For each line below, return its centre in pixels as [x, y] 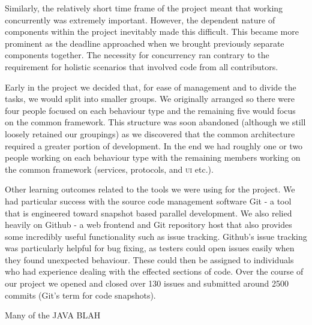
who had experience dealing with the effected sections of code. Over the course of [154, 271]
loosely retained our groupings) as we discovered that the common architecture [150, 133]
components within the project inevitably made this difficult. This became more [152, 31]
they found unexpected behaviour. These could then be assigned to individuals [149, 259]
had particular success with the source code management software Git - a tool [148, 201]
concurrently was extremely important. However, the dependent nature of [140, 19]
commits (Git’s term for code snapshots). [80, 295]
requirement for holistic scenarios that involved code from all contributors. [142, 66]
